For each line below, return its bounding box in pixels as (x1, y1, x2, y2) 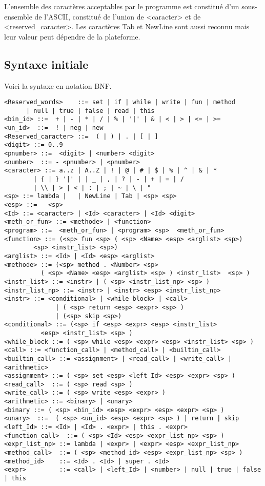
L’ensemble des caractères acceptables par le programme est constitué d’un (4, 1, 239, 11)
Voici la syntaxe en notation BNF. (4, 80, 112, 91)
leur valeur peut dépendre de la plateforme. (4, 31, 140, 42)
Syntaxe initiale (4, 56, 89, 72)
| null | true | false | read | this (26, 107, 155, 114)
